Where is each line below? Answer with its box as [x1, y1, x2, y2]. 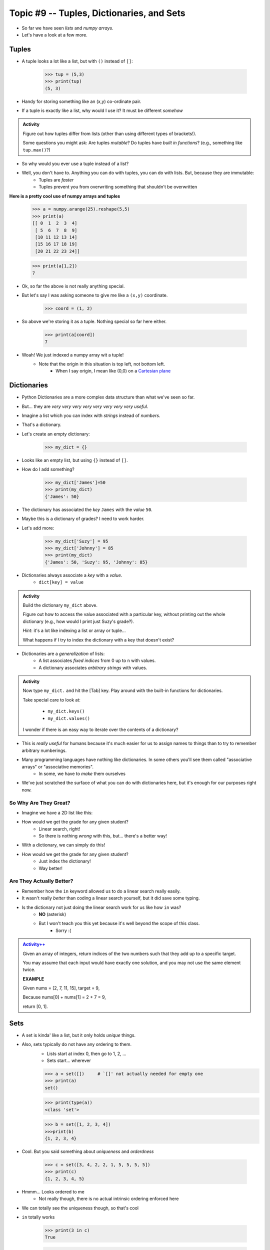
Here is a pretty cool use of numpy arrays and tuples [9, 193, 120, 199]
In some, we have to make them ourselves [38, 770, 126, 776]
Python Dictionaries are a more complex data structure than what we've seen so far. [21, 394, 195, 400]
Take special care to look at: [22, 696, 81, 702]
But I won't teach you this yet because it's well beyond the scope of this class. [38, 920, 200, 926]
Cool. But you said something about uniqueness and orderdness [21, 1148, 154, 1154]
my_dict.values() [47, 715, 90, 721]
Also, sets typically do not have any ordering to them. [21, 1041, 132, 1047]
